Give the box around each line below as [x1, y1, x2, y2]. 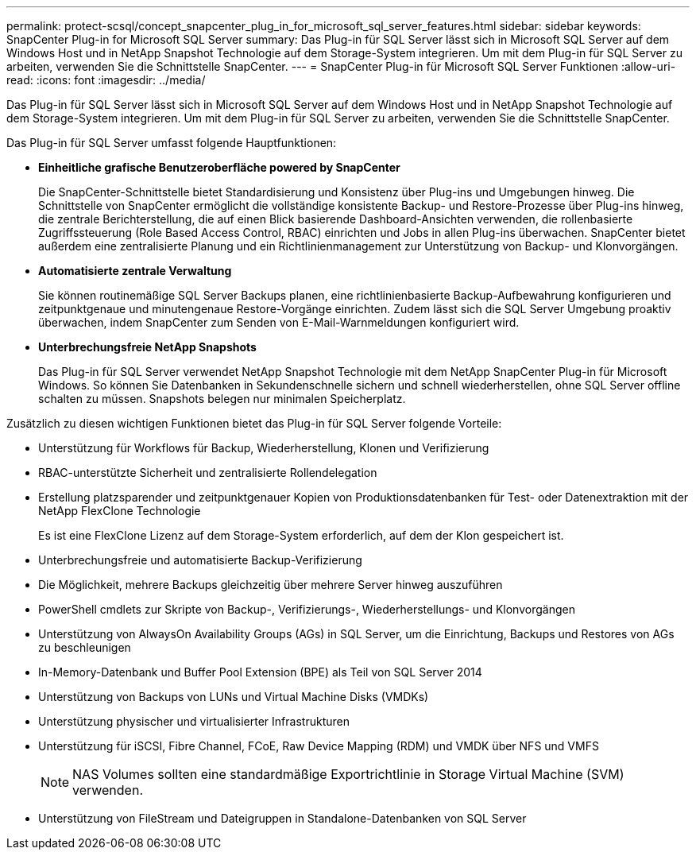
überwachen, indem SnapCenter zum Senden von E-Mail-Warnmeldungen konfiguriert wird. [38, 316, 520, 329]
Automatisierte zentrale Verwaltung [38, 264, 232, 277]
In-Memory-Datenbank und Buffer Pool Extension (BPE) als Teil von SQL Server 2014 [38, 665, 482, 679]
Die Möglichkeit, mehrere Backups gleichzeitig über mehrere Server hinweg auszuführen [38, 578, 503, 591]
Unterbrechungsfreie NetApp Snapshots [38, 340, 257, 354]
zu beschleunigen [38, 641, 131, 654]
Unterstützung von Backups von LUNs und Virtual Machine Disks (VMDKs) [38, 690, 429, 703]
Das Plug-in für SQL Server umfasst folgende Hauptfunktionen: [6, 136, 337, 149]
